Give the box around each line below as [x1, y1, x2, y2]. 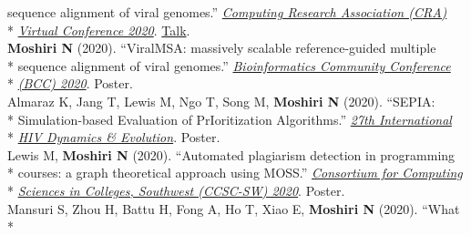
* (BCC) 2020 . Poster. [7, 74, 133, 93]
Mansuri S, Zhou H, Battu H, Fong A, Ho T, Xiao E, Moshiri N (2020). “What [7, 199, 460, 218]
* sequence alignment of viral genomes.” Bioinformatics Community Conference [7, 56, 451, 75]
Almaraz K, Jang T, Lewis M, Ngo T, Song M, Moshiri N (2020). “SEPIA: [7, 91, 435, 110]
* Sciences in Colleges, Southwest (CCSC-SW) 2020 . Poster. [7, 180, 345, 199]
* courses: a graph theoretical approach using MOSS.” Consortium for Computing [7, 163, 463, 182]
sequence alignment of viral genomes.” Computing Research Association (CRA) [7, 3, 447, 21]
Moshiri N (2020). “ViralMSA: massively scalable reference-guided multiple [7, 38, 436, 57]
